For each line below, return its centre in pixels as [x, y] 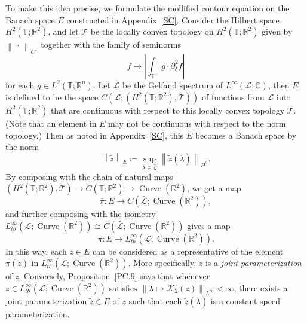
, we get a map [214, 188]
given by [277, 31]
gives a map [209, 225]
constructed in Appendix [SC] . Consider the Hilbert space [173, 19]
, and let [63, 31]
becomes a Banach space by [246, 135]
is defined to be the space [52, 97]
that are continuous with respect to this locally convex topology [168, 110]
